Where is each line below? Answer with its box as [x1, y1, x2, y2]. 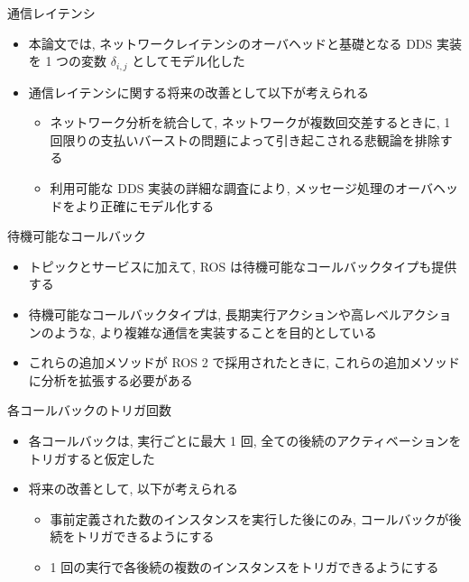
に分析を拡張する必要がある [28, 370, 193, 389]
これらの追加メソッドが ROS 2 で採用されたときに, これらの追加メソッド [28, 353, 460, 372]
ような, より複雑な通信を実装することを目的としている [53, 322, 377, 341]
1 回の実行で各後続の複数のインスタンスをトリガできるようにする [50, 557, 439, 576]
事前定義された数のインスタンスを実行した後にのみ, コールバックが [50, 509, 449, 528]
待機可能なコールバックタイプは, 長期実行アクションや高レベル [28, 304, 402, 323]
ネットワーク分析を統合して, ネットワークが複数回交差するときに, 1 [50, 113, 451, 132]
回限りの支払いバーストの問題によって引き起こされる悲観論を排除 [50, 130, 440, 149]
